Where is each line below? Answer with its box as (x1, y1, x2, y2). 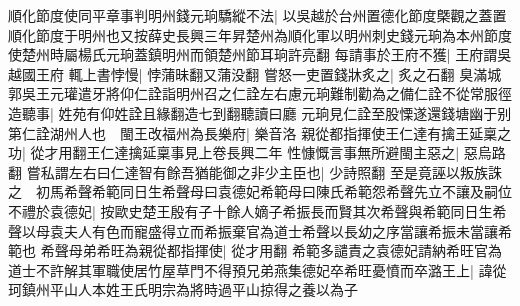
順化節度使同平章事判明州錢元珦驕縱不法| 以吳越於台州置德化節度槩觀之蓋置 (8, 5, 507, 25)
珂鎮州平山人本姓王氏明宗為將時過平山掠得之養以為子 (8, 279, 358, 300)
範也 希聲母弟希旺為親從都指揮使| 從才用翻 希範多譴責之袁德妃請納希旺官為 (8, 240, 502, 261)
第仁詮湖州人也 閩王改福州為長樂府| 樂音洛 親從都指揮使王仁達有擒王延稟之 (8, 122, 512, 143)
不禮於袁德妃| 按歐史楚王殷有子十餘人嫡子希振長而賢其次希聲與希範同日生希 (8, 200, 507, 221)
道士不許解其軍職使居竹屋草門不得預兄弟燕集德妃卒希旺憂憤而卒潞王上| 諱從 (8, 259, 507, 280)
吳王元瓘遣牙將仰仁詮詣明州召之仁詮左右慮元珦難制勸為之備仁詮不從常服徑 (21, 83, 512, 104)
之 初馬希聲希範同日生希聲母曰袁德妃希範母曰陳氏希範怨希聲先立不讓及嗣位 (8, 181, 512, 202)
